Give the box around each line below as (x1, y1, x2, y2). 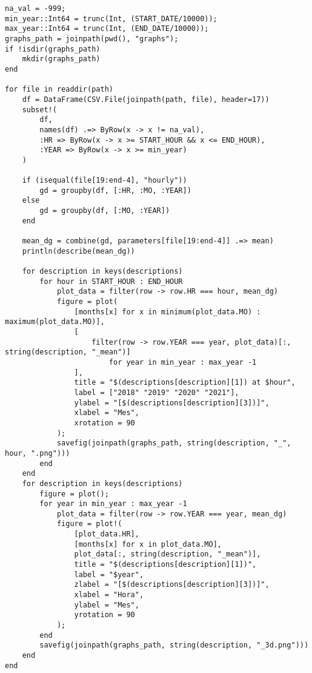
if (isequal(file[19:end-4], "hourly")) (22, 176, 187, 185)
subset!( (22, 105, 57, 114)
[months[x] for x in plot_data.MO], (74, 539, 222, 549)
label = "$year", (74, 570, 144, 579)
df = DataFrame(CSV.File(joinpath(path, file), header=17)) (22, 95, 270, 104)
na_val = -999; (5, 4, 66, 13)
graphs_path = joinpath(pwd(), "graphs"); (5, 34, 179, 43)
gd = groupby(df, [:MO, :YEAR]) (39, 206, 170, 215)
